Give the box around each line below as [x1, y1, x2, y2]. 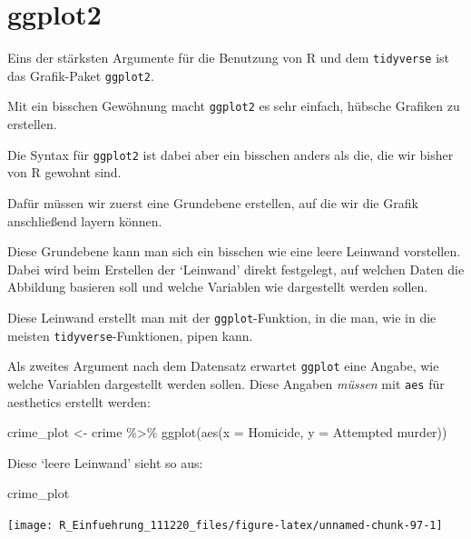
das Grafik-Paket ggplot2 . [7, 65, 154, 85]
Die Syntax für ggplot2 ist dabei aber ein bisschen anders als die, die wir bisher [7, 145, 454, 164]
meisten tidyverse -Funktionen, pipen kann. [7, 325, 253, 344]
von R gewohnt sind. [7, 163, 122, 182]
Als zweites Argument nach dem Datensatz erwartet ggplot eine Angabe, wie [7, 356, 439, 375]
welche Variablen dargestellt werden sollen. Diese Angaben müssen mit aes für [7, 374, 445, 393]
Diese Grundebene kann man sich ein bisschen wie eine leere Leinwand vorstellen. [7, 242, 461, 261]
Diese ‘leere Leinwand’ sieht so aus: [7, 453, 203, 472]
